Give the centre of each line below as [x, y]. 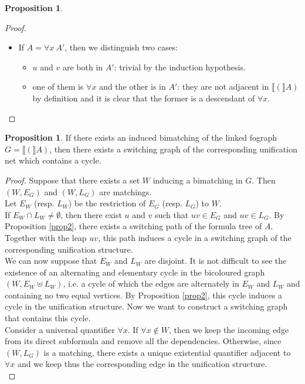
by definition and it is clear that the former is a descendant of [144, 98]
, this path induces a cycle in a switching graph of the [195, 237]
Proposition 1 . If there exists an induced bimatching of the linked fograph [141, 137]
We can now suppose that [51, 261]
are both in [83, 67]
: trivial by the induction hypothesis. [180, 67]
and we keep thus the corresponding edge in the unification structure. [143, 364]
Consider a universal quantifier [60, 329]
